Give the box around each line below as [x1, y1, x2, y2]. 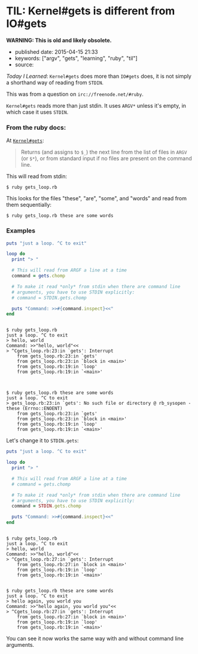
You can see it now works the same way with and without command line [6, 635, 184, 642]
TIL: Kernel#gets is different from [6, 4, 175, 18]
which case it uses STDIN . [6, 108, 69, 115]
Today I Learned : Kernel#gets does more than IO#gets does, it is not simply [6, 72, 191, 80]
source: [14, 61, 34, 68]
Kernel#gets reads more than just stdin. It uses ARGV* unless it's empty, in [6, 102, 187, 109]
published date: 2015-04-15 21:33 [14, 48, 98, 55]
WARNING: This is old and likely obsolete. [6, 36, 112, 44]
